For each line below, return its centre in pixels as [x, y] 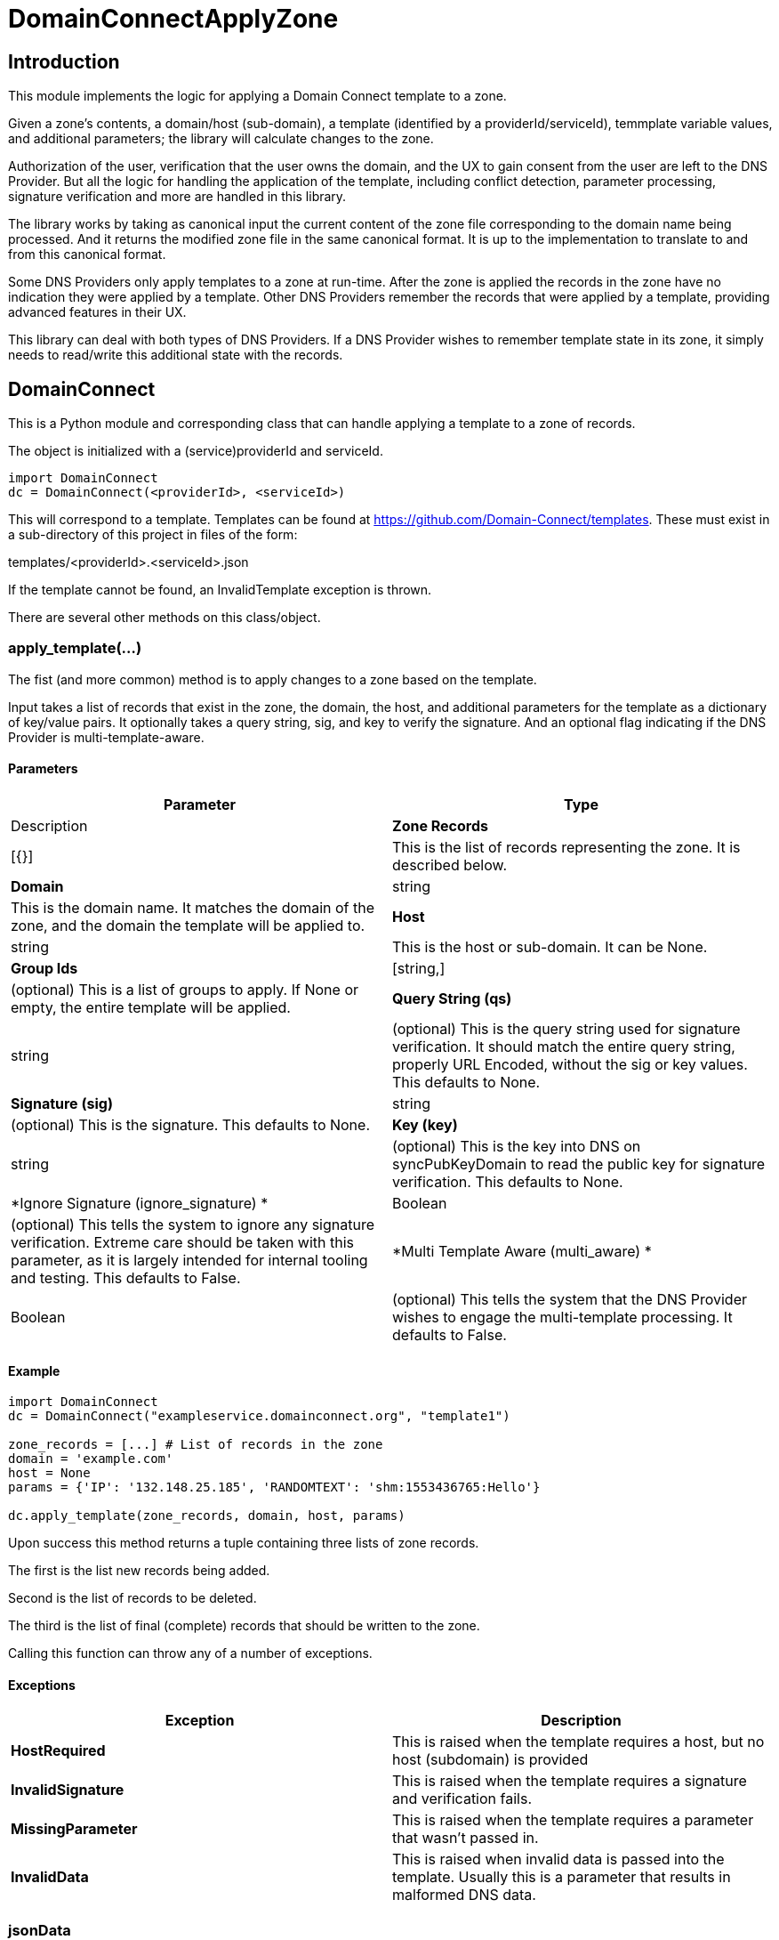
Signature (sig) [62, 1103]
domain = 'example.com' [91, 1459]
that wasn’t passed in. [466, 1838]
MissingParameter [74, 1829]
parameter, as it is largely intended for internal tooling [189, 1260]
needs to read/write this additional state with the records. [176, 355]
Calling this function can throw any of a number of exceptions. [190, 1653]
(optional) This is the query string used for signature [566, 1028]
